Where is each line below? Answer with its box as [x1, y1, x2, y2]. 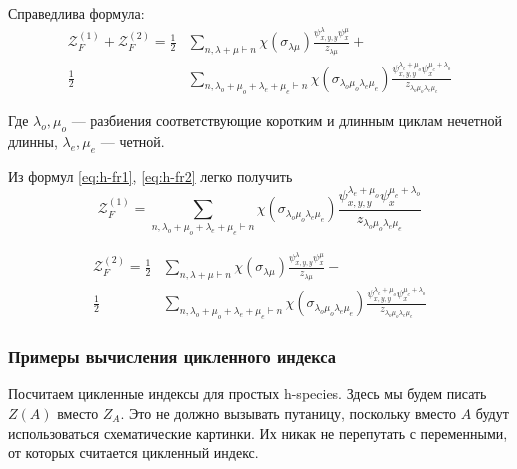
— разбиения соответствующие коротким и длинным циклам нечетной [71, 110, 502, 131]
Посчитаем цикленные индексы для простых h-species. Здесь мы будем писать [8, 383, 487, 404]
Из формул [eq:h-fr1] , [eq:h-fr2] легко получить [8, 165, 293, 186]
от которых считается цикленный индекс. [8, 442, 259, 463]
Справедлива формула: [8, 3, 145, 23]
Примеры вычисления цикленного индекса [8, 344, 336, 369]
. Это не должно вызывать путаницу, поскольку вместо [120, 403, 456, 424]
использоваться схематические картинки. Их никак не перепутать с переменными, [8, 422, 508, 443]
